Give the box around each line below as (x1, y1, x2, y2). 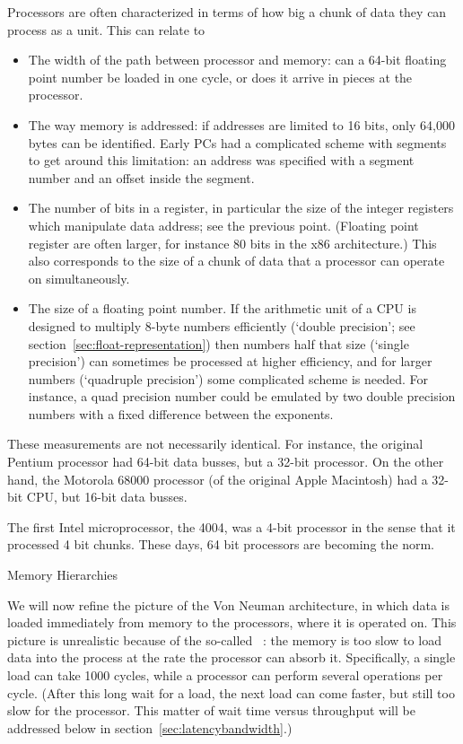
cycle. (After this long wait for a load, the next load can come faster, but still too (7, 683, 455, 702)
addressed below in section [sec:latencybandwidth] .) (7, 718, 293, 737)
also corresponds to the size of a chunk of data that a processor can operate (28, 251, 445, 270)
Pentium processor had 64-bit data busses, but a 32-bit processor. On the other (7, 452, 444, 471)
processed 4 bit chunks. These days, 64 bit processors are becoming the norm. (7, 535, 434, 554)
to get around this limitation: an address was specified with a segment (28, 151, 415, 170)
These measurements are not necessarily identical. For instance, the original (7, 434, 424, 453)
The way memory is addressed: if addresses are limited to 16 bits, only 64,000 (28, 115, 455, 134)
